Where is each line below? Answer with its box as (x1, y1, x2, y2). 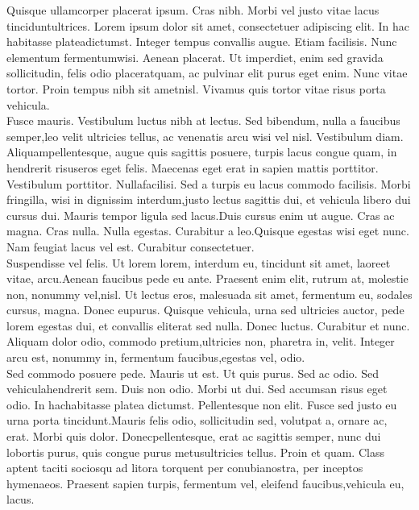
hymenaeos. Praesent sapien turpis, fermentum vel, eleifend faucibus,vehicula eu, (6, 475, 404, 491)
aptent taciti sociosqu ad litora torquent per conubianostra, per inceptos (6, 459, 363, 476)
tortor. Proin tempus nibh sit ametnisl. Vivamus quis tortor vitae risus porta (6, 80, 386, 97)
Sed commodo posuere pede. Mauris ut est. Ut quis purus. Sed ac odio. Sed (6, 364, 380, 381)
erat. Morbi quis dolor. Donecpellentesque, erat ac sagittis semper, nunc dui (6, 428, 381, 445)
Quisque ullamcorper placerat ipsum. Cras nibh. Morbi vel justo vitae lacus (6, 2, 380, 18)
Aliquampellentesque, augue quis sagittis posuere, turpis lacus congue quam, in (6, 143, 397, 160)
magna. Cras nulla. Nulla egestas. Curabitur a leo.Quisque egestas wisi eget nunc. (6, 222, 409, 239)
